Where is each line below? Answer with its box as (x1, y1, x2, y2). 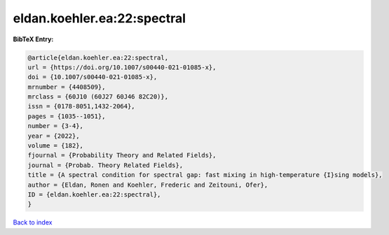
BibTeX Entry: (13, 35, 54, 43)
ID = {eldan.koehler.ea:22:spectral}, (27, 191, 161, 199)
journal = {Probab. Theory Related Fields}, (27, 161, 184, 169)
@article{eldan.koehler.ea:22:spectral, (27, 53, 168, 62)
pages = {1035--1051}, (27, 112, 106, 120)
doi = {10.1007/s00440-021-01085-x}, (27, 73, 158, 81)
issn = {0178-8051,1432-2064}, (27, 102, 136, 111)
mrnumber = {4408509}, (27, 83, 106, 91)
